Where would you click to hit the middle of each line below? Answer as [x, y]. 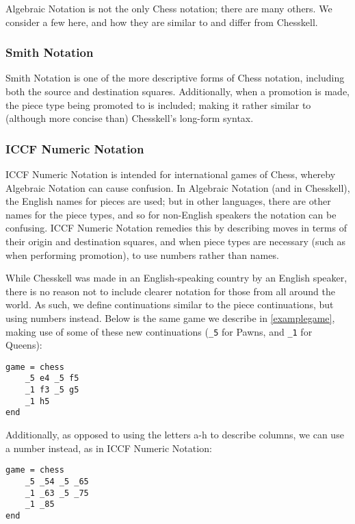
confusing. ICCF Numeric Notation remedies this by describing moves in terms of [176, 228]
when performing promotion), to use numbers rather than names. [142, 254]
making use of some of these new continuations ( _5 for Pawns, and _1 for [159, 331]
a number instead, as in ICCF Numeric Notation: [109, 448]
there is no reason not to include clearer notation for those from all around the [170, 291]
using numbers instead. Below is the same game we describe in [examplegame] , [170, 317]
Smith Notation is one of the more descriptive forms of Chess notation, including [175, 78]
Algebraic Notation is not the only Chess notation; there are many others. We [169, 8]
